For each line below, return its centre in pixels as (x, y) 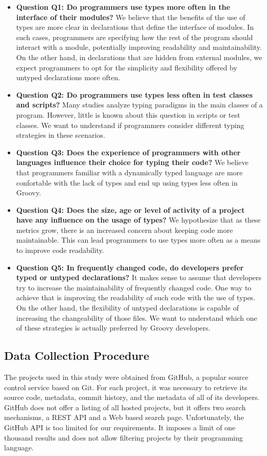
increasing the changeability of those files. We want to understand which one (137, 317)
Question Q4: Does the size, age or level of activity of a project (130, 209)
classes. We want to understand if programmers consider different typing (130, 125)
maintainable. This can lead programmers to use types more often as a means (138, 240)
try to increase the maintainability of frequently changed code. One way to (134, 287)
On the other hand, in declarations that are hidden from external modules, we (139, 57)
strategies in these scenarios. (61, 135)
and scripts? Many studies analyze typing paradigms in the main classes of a (139, 105)
